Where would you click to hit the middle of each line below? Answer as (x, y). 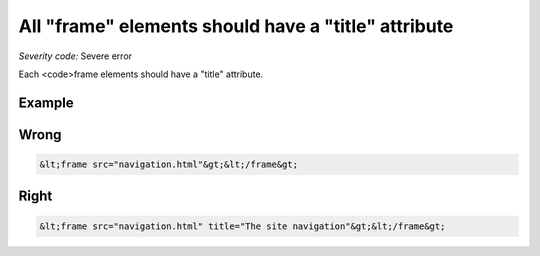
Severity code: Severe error (75, 56)
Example (46, 102)
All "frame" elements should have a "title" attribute (236, 26)
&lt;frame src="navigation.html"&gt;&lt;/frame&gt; (169, 164)
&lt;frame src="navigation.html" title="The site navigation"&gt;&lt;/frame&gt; (242, 226)
